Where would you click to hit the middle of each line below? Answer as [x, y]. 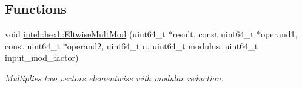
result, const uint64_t [213, 34]
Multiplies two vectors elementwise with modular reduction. [114, 77]
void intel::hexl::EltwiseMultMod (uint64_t [85, 34]
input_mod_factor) [42, 58]
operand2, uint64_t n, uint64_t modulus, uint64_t [163, 46]
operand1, [279, 34]
